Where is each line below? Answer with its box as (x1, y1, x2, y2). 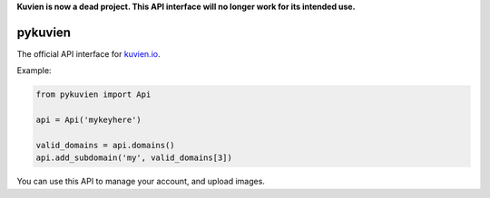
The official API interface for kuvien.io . (16, 48, 161, 59)
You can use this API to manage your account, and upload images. (16, 176, 265, 187)
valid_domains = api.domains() (35, 140, 176, 150)
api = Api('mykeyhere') (35, 115, 142, 126)
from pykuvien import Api (35, 90, 152, 99)
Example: (16, 65, 52, 76)
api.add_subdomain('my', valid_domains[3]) (35, 153, 233, 163)
